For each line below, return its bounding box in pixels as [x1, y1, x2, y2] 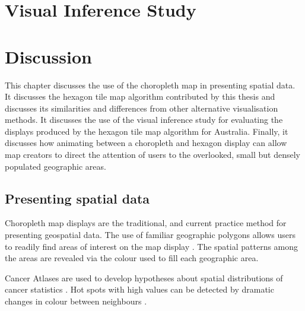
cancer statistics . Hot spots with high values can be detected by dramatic [5, 283, 274, 296]
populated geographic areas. [5, 160, 106, 172]
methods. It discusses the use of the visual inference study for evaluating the [5, 113, 283, 126]
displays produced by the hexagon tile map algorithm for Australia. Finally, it [5, 125, 288, 137]
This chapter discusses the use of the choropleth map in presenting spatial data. [5, 78, 296, 91]
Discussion [5, 44, 92, 68]
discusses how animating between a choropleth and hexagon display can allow [5, 137, 287, 149]
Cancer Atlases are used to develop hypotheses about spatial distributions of [5, 271, 283, 284]
